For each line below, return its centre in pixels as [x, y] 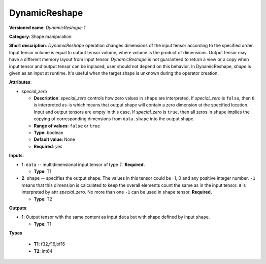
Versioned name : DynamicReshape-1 [47, 28]
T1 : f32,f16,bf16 [50, 244]
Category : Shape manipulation [40, 36]
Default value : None [54, 139]
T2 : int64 [43, 251]
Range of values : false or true [67, 126]
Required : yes [48, 146]
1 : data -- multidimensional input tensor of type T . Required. [83, 165]
